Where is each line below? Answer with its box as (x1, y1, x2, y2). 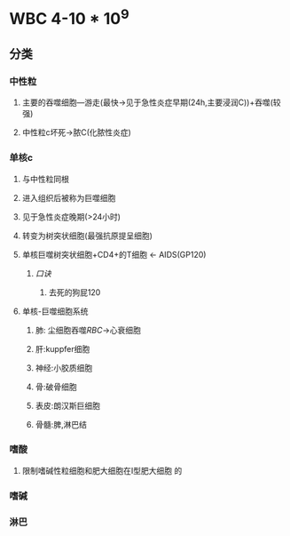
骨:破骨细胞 (35, 381, 77, 392)
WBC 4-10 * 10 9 (9, 5, 130, 29)
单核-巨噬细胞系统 (21, 306, 89, 316)
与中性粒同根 (21, 173, 69, 184)
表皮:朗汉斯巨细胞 (35, 400, 100, 411)
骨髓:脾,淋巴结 (35, 419, 87, 429)
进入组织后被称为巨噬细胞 (21, 192, 116, 203)
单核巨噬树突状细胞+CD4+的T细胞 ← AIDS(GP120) (21, 249, 207, 260)
